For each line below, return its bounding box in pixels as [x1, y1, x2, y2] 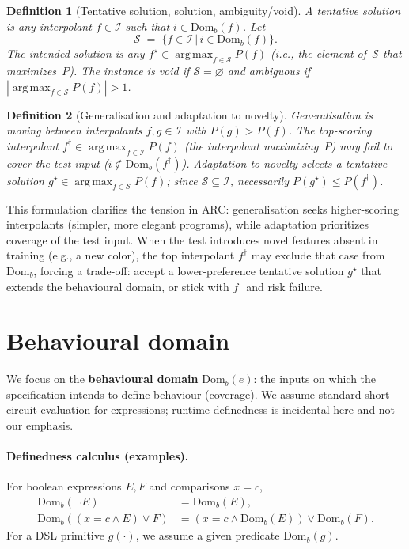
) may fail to [331, 137, 392, 153]
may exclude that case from [251, 247, 385, 263]
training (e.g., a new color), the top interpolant [6, 247, 235, 263]
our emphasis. [6, 417, 74, 434]
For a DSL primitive [6, 527, 104, 543]
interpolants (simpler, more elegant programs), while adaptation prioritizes [6, 216, 369, 233]
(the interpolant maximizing [184, 137, 319, 153]
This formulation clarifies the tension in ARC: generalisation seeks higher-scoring [6, 200, 399, 217]
